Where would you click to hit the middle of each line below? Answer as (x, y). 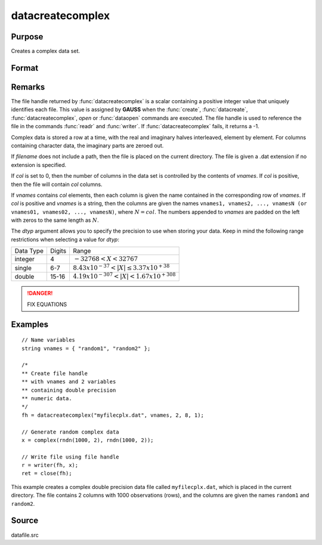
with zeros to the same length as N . (55, 220)
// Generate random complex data (70, 432)
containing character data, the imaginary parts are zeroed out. (87, 145)
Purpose (27, 37)
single (23, 268)
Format (25, 68)
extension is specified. (39, 165)
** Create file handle (55, 373)
